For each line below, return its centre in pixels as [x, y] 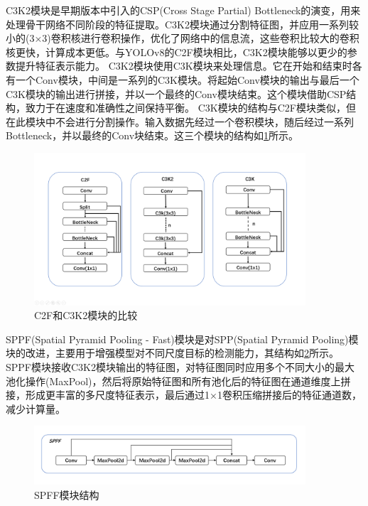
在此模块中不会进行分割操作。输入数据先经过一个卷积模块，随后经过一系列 [180, 121]
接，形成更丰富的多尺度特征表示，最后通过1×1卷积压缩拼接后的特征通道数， [184, 395]
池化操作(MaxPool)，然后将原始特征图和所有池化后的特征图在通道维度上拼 [178, 381]
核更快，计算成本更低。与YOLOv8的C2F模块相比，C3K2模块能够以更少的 [177, 52]
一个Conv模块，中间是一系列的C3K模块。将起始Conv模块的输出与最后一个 [187, 79]
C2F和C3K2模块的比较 [86, 315]
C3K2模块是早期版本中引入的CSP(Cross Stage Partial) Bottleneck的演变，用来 [183, 10]
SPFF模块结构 [67, 494]
